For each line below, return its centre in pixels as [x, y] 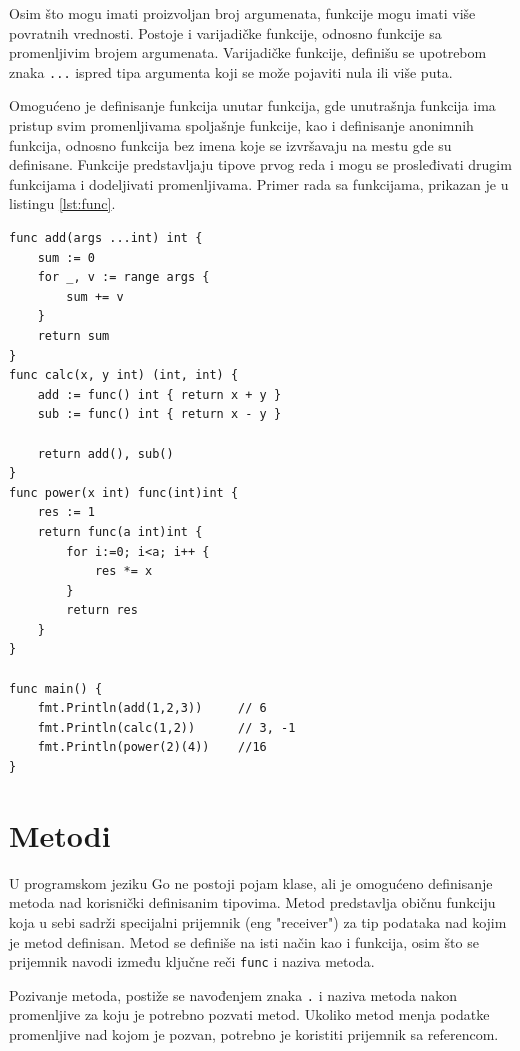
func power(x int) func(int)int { [124, 492]
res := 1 [66, 512]
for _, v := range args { [123, 277]
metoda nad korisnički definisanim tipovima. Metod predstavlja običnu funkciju [252, 902]
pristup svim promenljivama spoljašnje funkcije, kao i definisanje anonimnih [241, 125]
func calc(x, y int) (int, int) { [124, 375]
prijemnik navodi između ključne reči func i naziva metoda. [192, 961]
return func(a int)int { [120, 531]
